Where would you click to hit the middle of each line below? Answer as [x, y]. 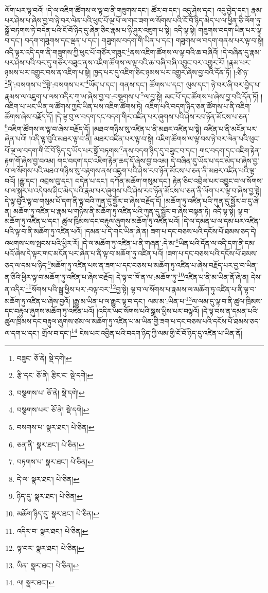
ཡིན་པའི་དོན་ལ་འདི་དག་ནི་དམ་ [217, 243]
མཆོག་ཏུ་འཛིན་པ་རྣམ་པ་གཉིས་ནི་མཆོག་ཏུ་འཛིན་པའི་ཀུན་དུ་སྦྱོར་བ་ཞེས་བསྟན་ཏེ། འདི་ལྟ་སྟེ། [124, 211]
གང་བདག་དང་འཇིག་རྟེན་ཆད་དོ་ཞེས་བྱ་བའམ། [113, 160]
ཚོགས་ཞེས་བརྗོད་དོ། [29, 116]
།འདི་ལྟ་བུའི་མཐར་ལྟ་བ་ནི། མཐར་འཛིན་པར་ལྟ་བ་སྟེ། [91, 138]
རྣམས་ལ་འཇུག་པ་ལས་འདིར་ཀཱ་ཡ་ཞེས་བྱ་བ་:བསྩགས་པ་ [73, 96]
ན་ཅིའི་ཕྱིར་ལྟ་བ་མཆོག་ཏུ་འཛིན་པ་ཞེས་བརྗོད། [59, 277]
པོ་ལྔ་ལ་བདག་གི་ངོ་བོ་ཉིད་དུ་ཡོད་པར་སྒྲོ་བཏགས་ [62, 150]
